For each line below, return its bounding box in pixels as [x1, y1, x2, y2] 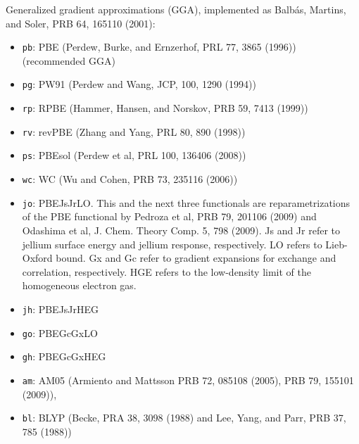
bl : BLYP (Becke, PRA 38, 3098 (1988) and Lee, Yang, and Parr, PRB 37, [22, 410, 346, 425]
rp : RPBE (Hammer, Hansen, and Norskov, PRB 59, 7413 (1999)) [22, 101, 308, 115]
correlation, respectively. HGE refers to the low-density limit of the [22, 264, 312, 279]
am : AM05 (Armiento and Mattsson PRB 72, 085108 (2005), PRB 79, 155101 [22, 372, 354, 387]
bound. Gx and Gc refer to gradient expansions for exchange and [56, 250, 336, 265]
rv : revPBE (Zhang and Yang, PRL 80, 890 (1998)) [22, 124, 246, 139]
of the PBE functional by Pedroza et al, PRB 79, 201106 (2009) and [22, 209, 317, 224]
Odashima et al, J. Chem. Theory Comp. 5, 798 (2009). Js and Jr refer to [22, 222, 341, 237]
